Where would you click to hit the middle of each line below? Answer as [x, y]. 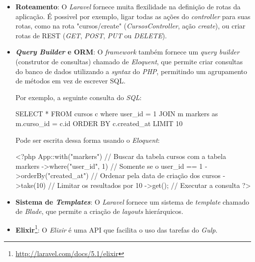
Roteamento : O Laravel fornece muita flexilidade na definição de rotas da [128, 6]
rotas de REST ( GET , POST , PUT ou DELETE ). [91, 35]
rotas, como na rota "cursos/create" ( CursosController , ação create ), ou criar [130, 26]
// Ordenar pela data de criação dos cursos [156, 175]
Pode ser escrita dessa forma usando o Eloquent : [88, 140]
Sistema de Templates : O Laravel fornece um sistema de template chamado [132, 201]
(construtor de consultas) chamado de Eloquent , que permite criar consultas [129, 61]
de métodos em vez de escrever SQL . [70, 81]
